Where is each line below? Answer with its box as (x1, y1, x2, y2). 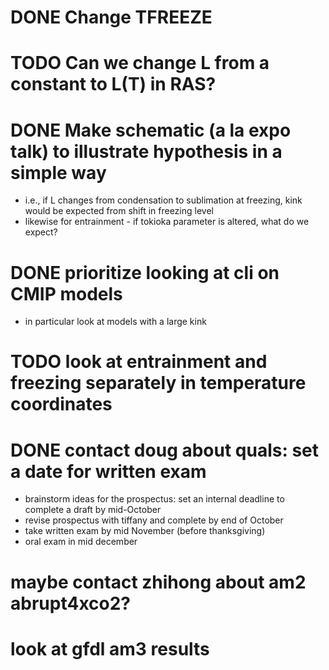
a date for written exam (10, 460, 207, 483)
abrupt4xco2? (10, 592, 132, 615)
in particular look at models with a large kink (24, 316, 207, 328)
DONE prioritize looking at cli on (10, 261, 280, 284)
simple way (10, 161, 107, 184)
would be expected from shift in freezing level (24, 205, 214, 217)
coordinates (10, 393, 113, 416)
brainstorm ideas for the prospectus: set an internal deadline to (24, 493, 285, 505)
